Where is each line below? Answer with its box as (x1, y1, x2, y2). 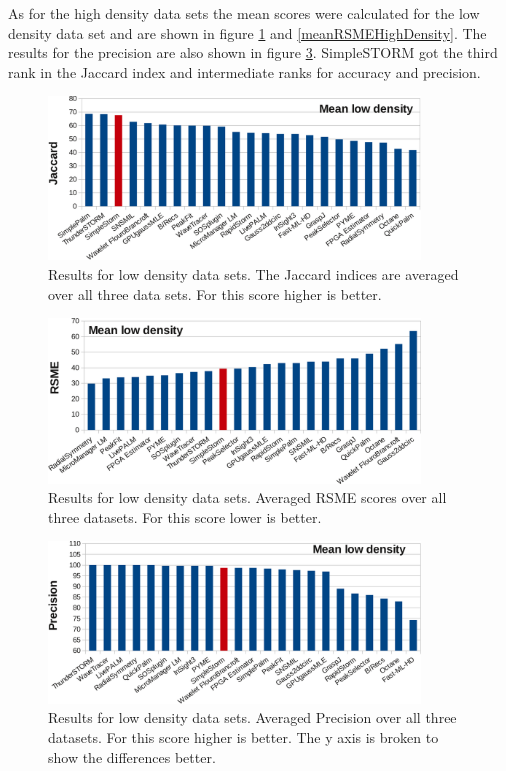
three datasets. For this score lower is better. (48, 506, 322, 527)
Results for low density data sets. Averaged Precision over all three (48, 707, 457, 728)
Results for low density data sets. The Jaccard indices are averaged (48, 263, 459, 284)
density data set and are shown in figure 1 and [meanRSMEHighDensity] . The (8, 22, 487, 43)
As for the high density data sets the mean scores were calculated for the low (8, 3, 480, 23)
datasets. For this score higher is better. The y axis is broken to (48, 726, 439, 747)
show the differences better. (48, 746, 216, 767)
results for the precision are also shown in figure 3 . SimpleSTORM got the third (8, 42, 498, 63)
